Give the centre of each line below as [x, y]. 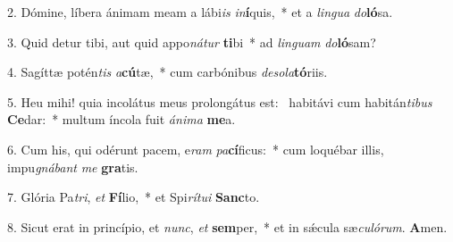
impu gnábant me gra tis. [73, 167]
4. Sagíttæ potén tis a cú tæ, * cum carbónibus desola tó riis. [168, 72]
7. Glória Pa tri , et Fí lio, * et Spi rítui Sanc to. [134, 197]
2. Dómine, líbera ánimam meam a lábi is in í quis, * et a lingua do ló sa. [200, 12]
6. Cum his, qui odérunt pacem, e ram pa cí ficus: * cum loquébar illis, [196, 149]
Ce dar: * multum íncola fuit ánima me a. [122, 119]
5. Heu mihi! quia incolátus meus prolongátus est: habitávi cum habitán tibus [220, 101]
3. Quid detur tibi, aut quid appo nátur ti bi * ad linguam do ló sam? [192, 42]
